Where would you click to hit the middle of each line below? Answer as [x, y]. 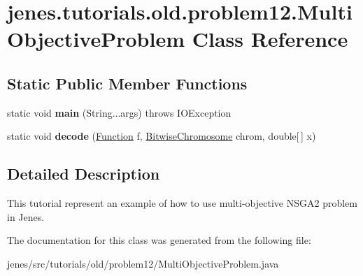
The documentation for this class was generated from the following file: [159, 240]
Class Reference [270, 39]
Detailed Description [84, 174]
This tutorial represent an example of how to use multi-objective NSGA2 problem [182, 203]
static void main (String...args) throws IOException [119, 112]
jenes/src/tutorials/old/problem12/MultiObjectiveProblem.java [143, 263]
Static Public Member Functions [127, 83]
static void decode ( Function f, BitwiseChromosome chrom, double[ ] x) [162, 136]
